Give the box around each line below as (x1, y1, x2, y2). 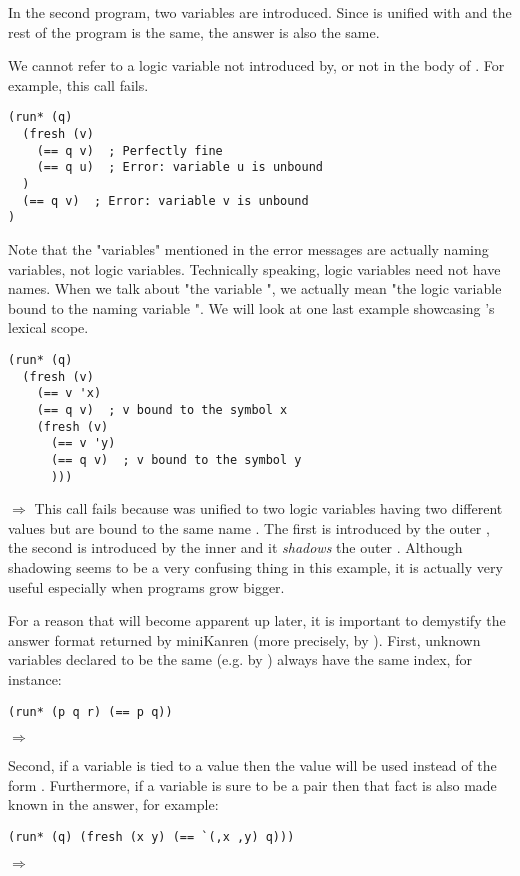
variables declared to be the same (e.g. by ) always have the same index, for (8, 649, 472, 670)
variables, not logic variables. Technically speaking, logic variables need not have (8, 258, 501, 279)
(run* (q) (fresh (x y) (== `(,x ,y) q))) (8, 829, 295, 844)
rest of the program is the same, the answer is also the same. (8, 21, 380, 42)
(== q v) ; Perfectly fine (36, 143, 223, 158)
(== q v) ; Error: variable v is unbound (22, 193, 309, 208)
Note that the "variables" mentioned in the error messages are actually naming (8, 238, 489, 259)
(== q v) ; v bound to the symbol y (50, 452, 302, 467)
